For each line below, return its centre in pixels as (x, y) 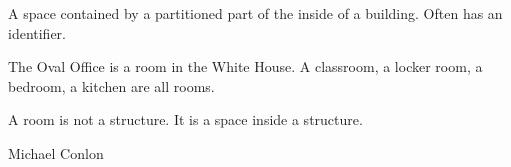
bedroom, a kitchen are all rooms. (111, 85)
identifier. (37, 32)
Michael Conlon (56, 152)
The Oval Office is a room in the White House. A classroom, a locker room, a (245, 66)
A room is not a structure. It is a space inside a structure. (185, 119)
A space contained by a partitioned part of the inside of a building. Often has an (255, 13)
